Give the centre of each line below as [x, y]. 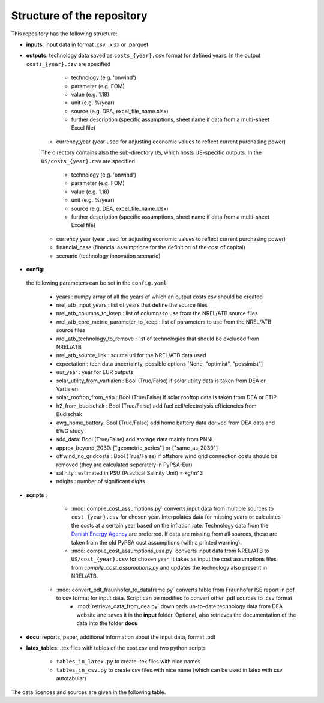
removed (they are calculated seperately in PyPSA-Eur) [124, 465]
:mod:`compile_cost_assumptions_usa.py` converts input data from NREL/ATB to [170, 551]
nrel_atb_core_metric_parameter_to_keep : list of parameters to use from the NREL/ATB [164, 322]
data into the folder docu [107, 623]
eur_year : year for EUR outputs [94, 372]
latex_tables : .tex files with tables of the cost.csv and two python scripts [116, 648]
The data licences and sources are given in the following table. [88, 692]
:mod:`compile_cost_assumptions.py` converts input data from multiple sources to [172, 509]
